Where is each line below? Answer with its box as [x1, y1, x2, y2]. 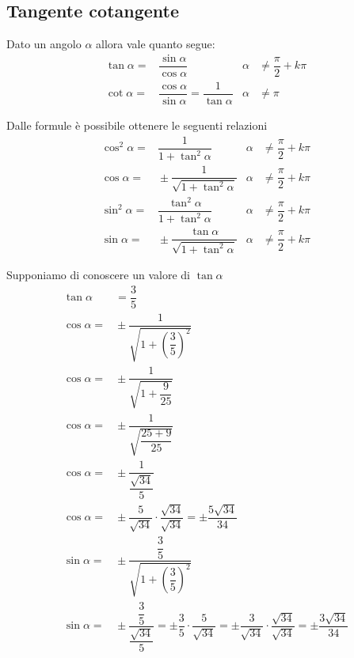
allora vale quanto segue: [96, 36, 215, 52]
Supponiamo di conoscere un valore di [6, 266, 190, 282]
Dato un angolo [6, 36, 82, 52]
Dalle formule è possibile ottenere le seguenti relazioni [6, 116, 268, 133]
